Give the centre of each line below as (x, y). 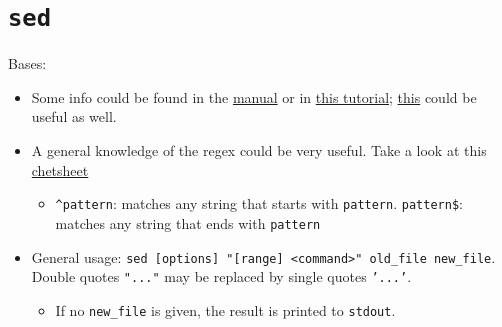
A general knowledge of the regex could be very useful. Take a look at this (259, 150)
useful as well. (74, 116)
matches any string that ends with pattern (188, 222)
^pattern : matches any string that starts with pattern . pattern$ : (259, 203)
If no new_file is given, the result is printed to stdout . (225, 309)
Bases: (27, 63)
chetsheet (60, 169)
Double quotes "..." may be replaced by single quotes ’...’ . (221, 276)
